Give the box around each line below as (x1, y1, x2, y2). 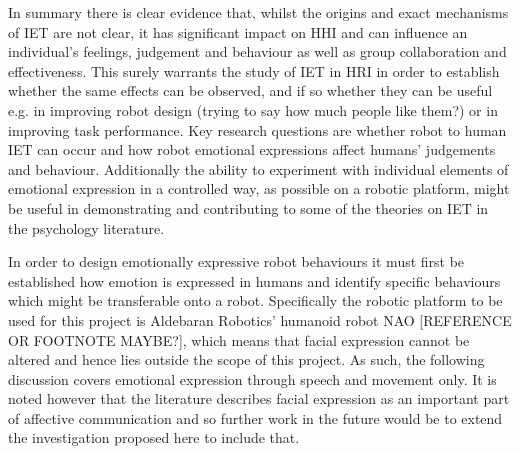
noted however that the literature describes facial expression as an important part (8, 388, 510, 409)
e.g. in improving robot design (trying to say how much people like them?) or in (8, 99, 498, 120)
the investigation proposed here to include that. (8, 427, 300, 448)
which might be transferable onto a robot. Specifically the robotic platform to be (8, 290, 503, 311)
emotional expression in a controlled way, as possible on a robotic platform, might (8, 178, 510, 199)
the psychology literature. (8, 217, 165, 238)
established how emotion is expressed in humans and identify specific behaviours (8, 270, 501, 291)
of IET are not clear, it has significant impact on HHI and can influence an (8, 21, 468, 42)
